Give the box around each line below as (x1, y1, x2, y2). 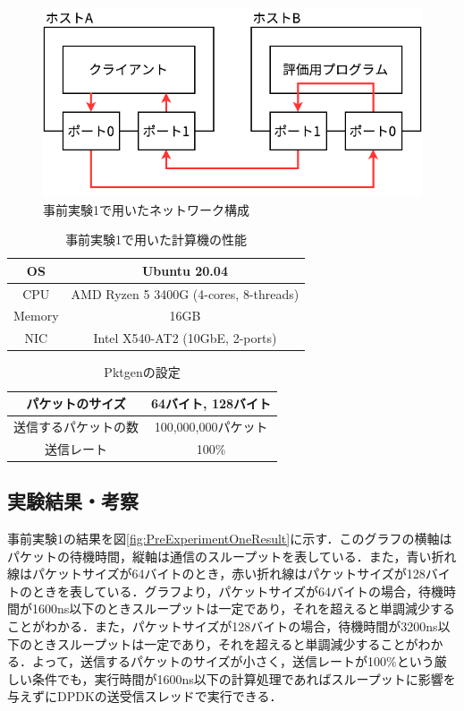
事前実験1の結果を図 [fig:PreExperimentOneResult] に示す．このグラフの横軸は (7, 528, 452, 547)
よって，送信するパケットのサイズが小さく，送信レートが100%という (31, 652, 434, 671)
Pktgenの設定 (104, 363, 181, 381)
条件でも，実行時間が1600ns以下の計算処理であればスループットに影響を (31, 669, 456, 688)
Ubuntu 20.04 (141, 261, 228, 279)
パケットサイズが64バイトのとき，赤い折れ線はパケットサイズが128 (31, 564, 426, 583)
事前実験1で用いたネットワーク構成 (43, 200, 249, 218)
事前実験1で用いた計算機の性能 (65, 230, 248, 249)
